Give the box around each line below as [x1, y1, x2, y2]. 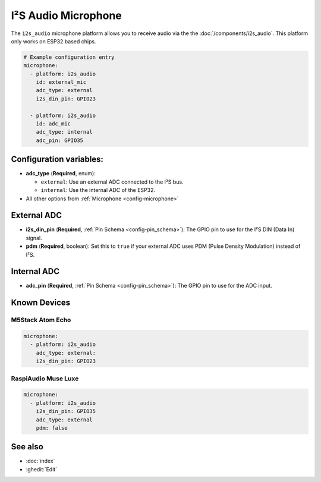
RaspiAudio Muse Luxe [11, 374, 79, 383]
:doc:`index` [26, 458, 55, 465]
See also [11, 442, 44, 452]
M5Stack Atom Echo [11, 316, 71, 324]
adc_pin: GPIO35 [36, 137, 83, 144]
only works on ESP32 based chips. [11, 37, 96, 45]
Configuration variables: [11, 155, 104, 165]
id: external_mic [36, 79, 87, 86]
